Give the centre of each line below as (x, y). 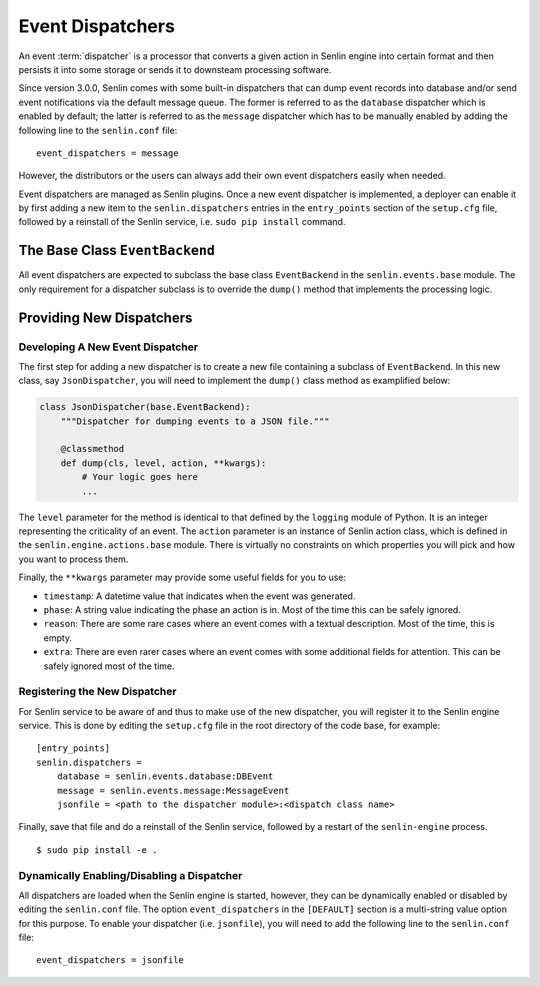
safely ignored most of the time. (109, 666)
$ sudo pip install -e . (97, 849)
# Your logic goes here (140, 477)
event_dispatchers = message (107, 153)
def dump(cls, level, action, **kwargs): (163, 463)
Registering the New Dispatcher (97, 692)
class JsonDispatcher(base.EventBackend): (145, 407)
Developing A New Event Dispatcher (108, 347)
